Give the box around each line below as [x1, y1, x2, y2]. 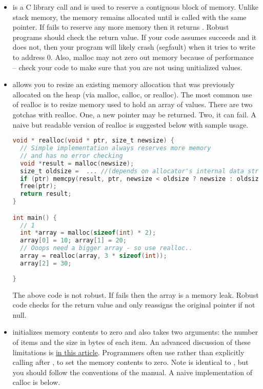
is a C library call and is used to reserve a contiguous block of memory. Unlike [12, 2, 259, 12]
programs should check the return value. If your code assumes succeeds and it [12, 31, 257, 42]
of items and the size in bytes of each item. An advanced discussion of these [12, 336, 251, 347]
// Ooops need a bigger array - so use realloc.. [20, 244, 193, 252]
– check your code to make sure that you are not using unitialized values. [12, 62, 242, 72]
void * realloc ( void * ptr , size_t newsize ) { [12, 137, 174, 145]
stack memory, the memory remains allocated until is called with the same [12, 11, 247, 22]
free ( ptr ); [20, 182, 57, 190]
